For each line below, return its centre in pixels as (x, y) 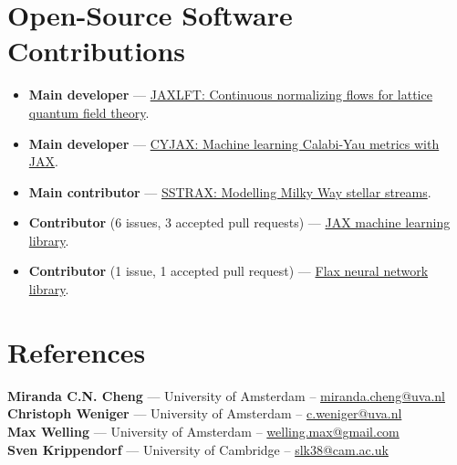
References (77, 351)
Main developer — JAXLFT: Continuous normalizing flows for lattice (230, 95)
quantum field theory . (89, 112)
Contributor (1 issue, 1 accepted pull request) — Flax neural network (228, 271)
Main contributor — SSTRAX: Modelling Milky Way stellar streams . (230, 191)
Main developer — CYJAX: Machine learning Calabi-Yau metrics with (234, 143)
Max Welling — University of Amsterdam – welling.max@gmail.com (203, 431)
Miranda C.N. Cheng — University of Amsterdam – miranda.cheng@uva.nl (227, 395)
